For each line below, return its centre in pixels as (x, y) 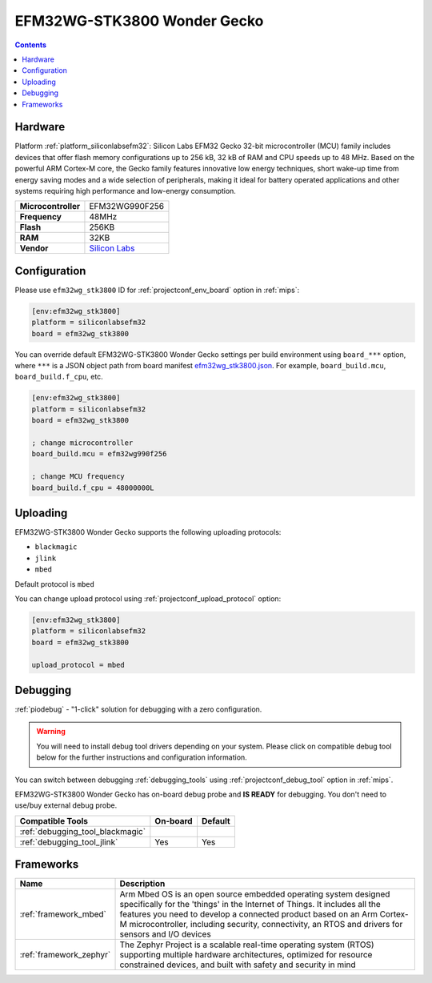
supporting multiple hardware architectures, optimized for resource (246, 955)
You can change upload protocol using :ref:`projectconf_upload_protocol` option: (148, 598)
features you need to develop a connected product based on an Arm (248, 914)
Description (142, 884)
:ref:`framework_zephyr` (65, 955)
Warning (51, 732)
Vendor (34, 248)
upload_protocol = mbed (78, 665)
